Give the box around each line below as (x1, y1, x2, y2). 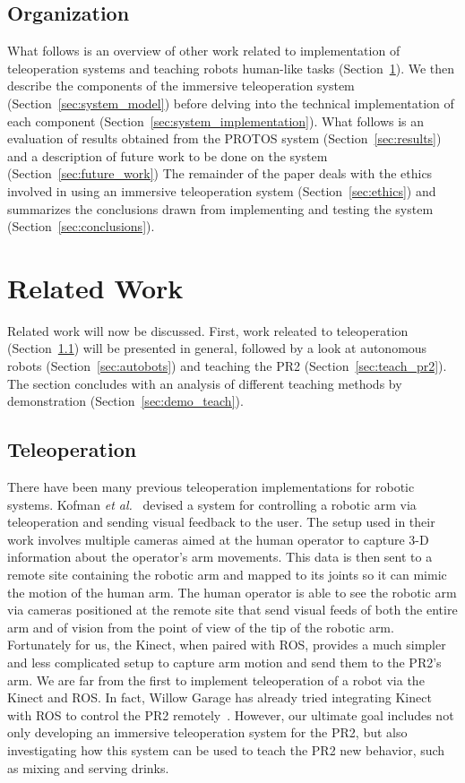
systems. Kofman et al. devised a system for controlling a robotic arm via (7, 495, 417, 513)
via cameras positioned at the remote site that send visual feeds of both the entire (7, 600, 458, 619)
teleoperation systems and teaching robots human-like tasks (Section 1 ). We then (7, 58, 455, 77)
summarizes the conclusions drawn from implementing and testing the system (7, 199, 434, 218)
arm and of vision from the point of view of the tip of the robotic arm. (7, 617, 394, 636)
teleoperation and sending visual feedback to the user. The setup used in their (7, 512, 435, 531)
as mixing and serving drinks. (7, 758, 169, 777)
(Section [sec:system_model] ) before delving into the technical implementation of (7, 93, 454, 112)
